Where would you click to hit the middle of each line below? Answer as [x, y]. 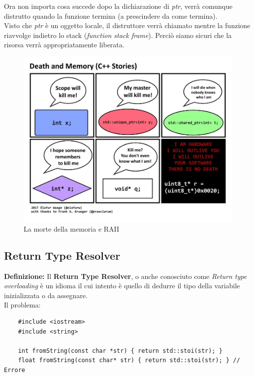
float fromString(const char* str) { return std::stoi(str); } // [129, 360]
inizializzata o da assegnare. [46, 295]
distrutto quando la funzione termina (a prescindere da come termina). [111, 16]
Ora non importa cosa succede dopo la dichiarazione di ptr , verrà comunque [118, 6]
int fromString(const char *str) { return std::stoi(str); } [120, 351]
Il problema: [22, 305]
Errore [15, 370]
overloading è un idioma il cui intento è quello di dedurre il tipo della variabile [122, 286]
